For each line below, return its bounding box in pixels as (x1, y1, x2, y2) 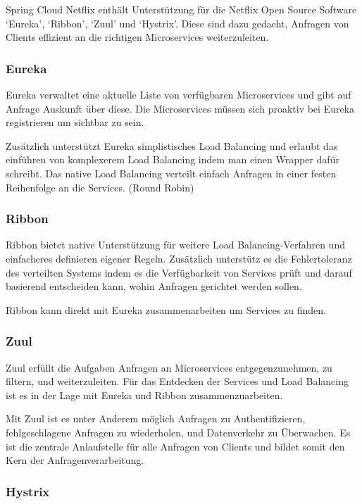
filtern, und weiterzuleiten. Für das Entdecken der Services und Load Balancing (6, 374, 349, 389)
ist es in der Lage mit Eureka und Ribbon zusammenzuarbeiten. (6, 387, 283, 402)
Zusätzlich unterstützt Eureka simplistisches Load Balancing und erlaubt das (6, 138, 338, 153)
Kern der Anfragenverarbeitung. (6, 453, 144, 467)
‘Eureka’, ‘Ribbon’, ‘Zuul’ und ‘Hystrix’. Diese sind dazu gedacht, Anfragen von (6, 15, 349, 30)
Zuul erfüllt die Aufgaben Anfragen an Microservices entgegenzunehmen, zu (6, 360, 332, 374)
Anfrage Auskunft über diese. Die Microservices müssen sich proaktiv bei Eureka (6, 101, 355, 115)
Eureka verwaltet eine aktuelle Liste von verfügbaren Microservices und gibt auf (6, 87, 351, 101)
